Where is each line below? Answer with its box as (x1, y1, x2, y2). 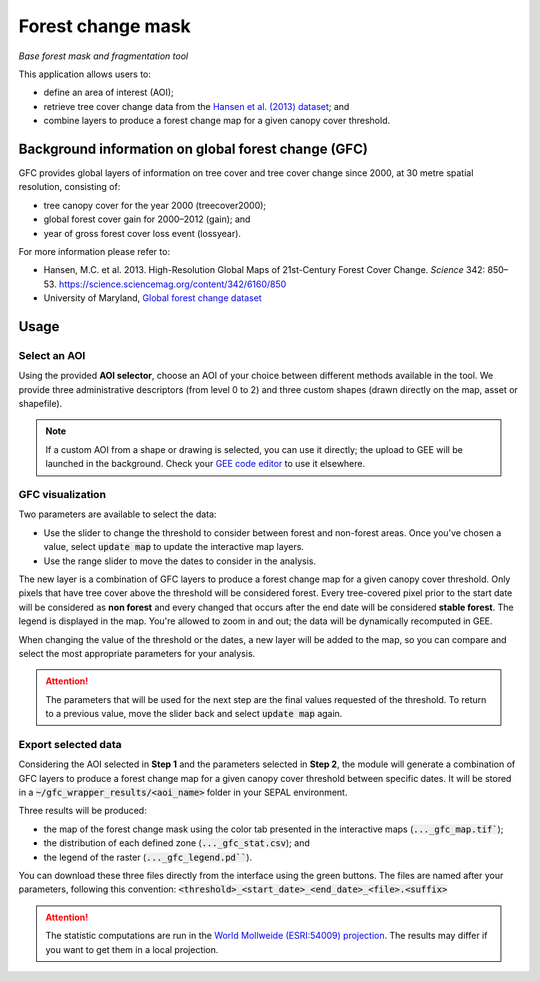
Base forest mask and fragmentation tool (18, 50, 189, 62)
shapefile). (18, 398, 63, 410)
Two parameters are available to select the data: (18, 508, 217, 520)
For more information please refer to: (18, 245, 170, 257)
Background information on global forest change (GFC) (18, 140, 369, 157)
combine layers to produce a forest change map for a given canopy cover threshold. (43, 115, 391, 127)
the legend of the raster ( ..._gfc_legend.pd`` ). (43, 851, 253, 863)
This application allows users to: (18, 68, 152, 80)
